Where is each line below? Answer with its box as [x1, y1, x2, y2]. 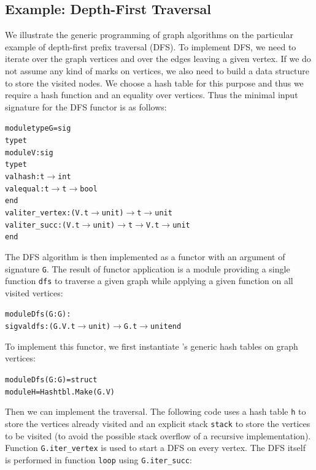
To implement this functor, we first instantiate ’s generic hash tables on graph [5, 339, 298, 352]
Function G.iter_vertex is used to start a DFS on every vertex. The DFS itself [5, 441, 306, 454]
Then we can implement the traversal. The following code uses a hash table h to [5, 405, 306, 418]
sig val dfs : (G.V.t [5, 322, 75, 331]
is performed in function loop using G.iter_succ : [5, 453, 192, 466]
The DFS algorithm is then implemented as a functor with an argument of [5, 250, 285, 263]
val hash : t [5, 172, 45, 181]
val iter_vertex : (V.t [5, 208, 89, 217]
